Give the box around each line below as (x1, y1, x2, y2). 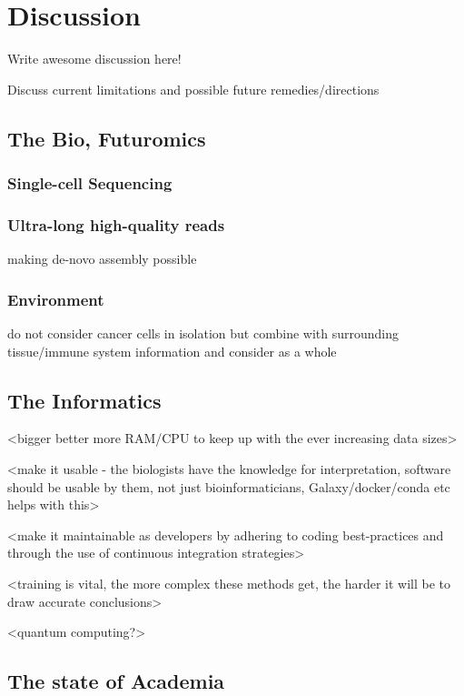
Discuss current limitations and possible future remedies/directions (7, 79, 380, 98)
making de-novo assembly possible (7, 249, 197, 268)
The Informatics (7, 386, 162, 414)
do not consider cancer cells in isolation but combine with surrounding (7, 323, 399, 342)
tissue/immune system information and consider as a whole (7, 341, 337, 360)
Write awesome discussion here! (7, 49, 182, 68)
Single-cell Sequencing (7, 172, 173, 195)
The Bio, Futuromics (7, 124, 206, 152)
